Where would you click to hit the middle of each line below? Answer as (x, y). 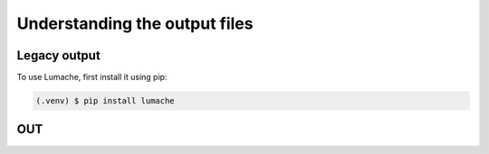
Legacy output (59, 55)
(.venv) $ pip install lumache (105, 101)
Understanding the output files (135, 23)
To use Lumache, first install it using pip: (92, 77)
